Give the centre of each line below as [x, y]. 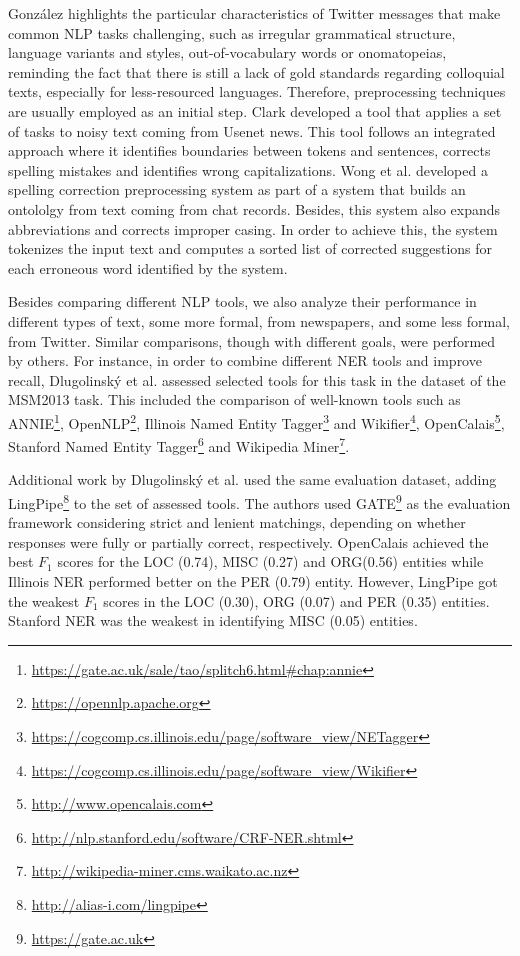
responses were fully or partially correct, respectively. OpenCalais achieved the [248, 541]
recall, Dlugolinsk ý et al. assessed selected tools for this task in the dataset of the [257, 379]
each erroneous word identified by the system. [148, 267]
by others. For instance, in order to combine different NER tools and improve [245, 360]
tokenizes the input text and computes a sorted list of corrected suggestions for [250, 248]
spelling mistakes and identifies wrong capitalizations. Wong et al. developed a [248, 169]
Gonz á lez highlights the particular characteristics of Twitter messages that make [254, 13]
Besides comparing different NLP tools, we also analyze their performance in [242, 301]
